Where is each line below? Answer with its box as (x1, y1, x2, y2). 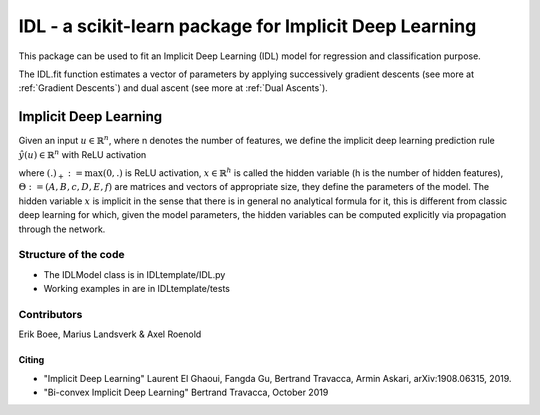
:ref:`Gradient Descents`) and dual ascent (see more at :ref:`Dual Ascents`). (18, 82, 329, 94)
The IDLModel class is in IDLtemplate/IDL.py (43, 268, 226, 280)
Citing (18, 354, 45, 366)
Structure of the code (18, 248, 125, 262)
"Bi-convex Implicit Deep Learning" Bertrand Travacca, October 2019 (43, 386, 329, 399)
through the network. (18, 223, 106, 235)
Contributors (18, 307, 83, 321)
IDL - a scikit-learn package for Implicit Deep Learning (18, 15, 477, 37)
